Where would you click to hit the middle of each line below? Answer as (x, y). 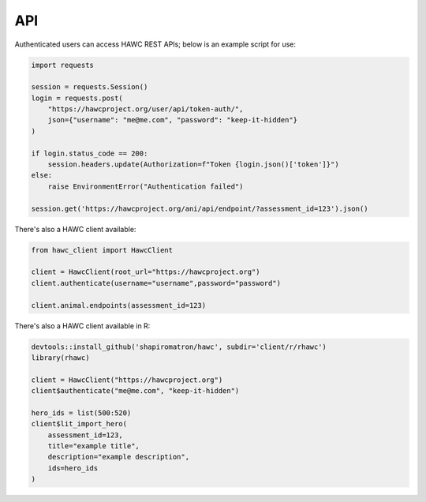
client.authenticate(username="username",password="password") (156, 283)
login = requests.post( (77, 98)
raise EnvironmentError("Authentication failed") (146, 186)
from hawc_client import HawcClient (102, 250)
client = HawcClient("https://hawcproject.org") (127, 380)
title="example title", (93, 446)
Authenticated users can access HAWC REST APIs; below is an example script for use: (155, 44)
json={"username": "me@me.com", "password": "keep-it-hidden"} (173, 120)
